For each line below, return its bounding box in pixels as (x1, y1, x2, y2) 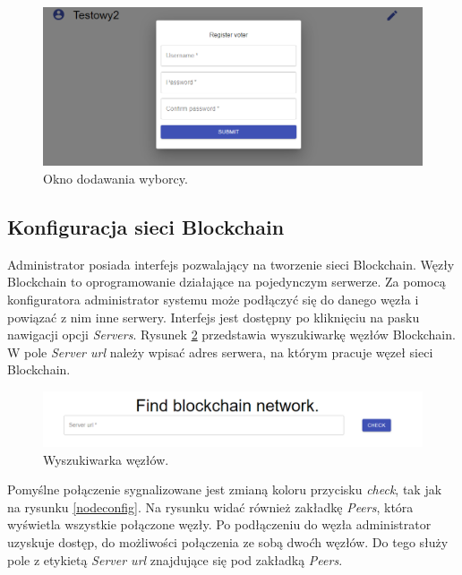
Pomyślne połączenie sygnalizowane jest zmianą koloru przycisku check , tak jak (7, 480, 442, 499)
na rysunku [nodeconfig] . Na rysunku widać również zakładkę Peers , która (7, 497, 414, 516)
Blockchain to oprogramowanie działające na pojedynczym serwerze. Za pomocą (7, 272, 446, 291)
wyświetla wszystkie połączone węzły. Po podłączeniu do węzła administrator (7, 515, 432, 534)
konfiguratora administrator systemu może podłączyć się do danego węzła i (7, 290, 419, 309)
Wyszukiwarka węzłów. (43, 450, 169, 468)
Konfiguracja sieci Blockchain (7, 213, 285, 241)
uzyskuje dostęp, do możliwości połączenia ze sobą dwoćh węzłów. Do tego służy (7, 533, 449, 552)
